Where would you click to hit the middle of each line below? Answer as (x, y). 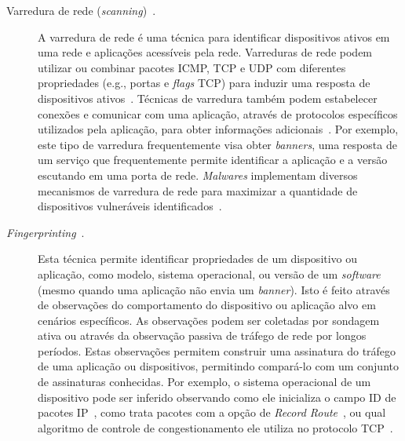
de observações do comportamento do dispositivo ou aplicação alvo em (207, 305)
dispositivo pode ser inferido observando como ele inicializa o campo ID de (217, 397)
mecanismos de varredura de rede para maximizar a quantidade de (198, 190)
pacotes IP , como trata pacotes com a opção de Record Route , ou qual (212, 412)
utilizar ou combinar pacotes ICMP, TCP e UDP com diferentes (192, 67)
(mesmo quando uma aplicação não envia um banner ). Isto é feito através (214, 289)
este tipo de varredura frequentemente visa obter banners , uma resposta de (217, 144)
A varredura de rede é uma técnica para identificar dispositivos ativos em (214, 36)
